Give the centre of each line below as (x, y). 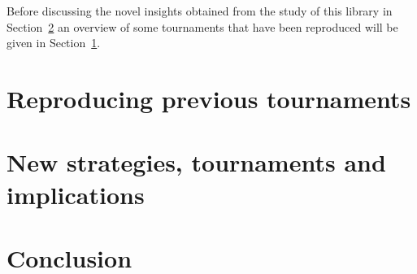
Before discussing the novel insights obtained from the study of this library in (200, 11)
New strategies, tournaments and (196, 162)
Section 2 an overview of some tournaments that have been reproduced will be (202, 26)
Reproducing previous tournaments (209, 98)
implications (76, 194)
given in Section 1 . (54, 43)
